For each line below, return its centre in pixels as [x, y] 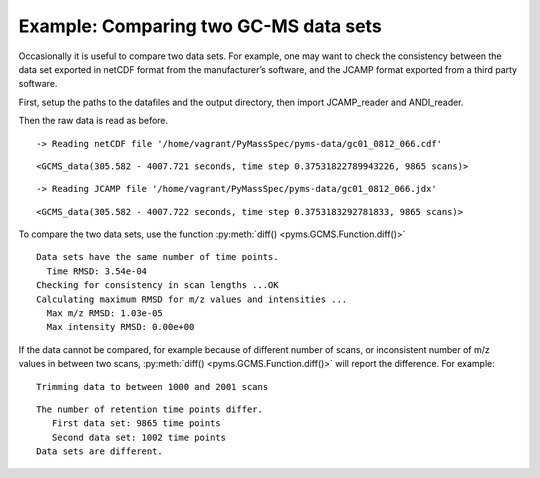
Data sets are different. [100, 451]
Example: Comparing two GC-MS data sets [200, 26]
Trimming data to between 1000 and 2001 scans [152, 386]
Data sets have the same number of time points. [157, 257]
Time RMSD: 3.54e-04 [97, 271]
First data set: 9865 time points [136, 423]
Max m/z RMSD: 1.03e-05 [105, 313]
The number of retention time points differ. [150, 409]
